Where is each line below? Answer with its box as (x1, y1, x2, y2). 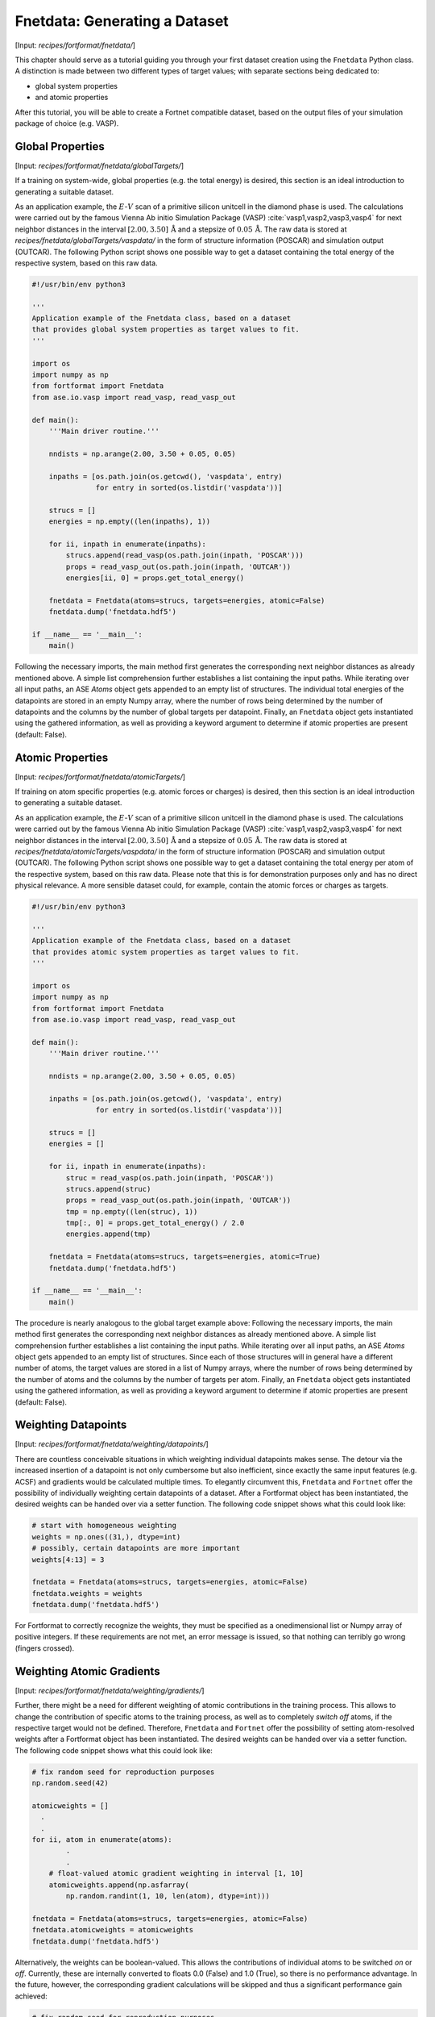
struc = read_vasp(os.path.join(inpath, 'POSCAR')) (65, 1173, 275, 1182)
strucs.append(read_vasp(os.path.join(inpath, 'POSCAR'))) (65, 551, 304, 560)
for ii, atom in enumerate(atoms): (31, 1835, 172, 1844)
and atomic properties (35, 93, 109, 102)
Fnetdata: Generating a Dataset (14, 12, 229, 30)
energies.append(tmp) (65, 1230, 151, 1238)
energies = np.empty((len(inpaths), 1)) (48, 517, 211, 526)
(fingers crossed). (14, 1643, 75, 1653)
